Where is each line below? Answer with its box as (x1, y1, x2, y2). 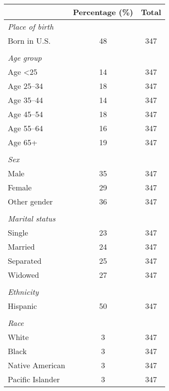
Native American (8, 359, 66, 371)
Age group (8, 52, 42, 63)
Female (8, 182, 32, 193)
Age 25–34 (8, 80, 43, 91)
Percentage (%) (73, 6, 134, 17)
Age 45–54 (8, 108, 43, 119)
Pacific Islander (8, 374, 60, 385)
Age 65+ (8, 136, 37, 148)
